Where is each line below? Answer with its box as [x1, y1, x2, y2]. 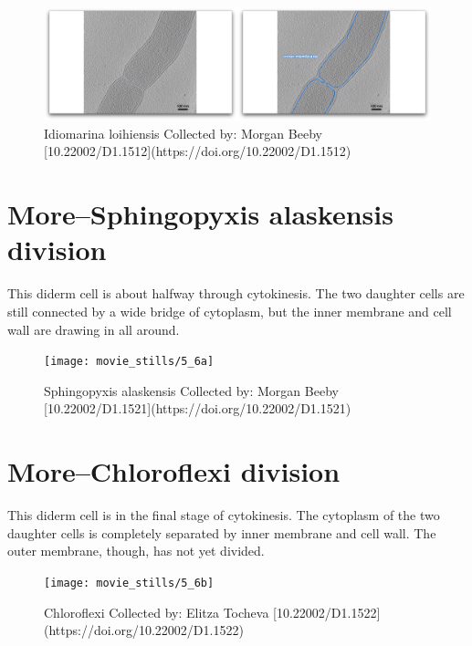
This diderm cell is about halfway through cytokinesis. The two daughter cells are [7, 284, 465, 303]
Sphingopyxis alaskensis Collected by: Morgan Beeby [44, 380, 339, 400]
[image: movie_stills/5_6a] [44, 355, 215, 369]
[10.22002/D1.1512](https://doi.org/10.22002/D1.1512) [44, 141, 351, 161]
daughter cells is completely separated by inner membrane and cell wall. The [7, 523, 436, 542]
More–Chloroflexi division [7, 453, 341, 490]
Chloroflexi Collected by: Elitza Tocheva [44, 602, 269, 621]
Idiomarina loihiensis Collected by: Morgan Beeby [44, 123, 322, 142]
